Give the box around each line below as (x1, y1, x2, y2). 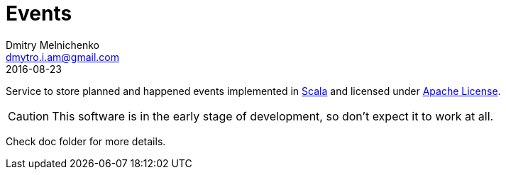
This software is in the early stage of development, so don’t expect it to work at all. (52, 108, 494, 123)
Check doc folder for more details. (6, 135, 166, 147)
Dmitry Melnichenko (6, 38, 99, 51)
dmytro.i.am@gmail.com (6, 50, 120, 63)
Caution (8, 108, 50, 123)
